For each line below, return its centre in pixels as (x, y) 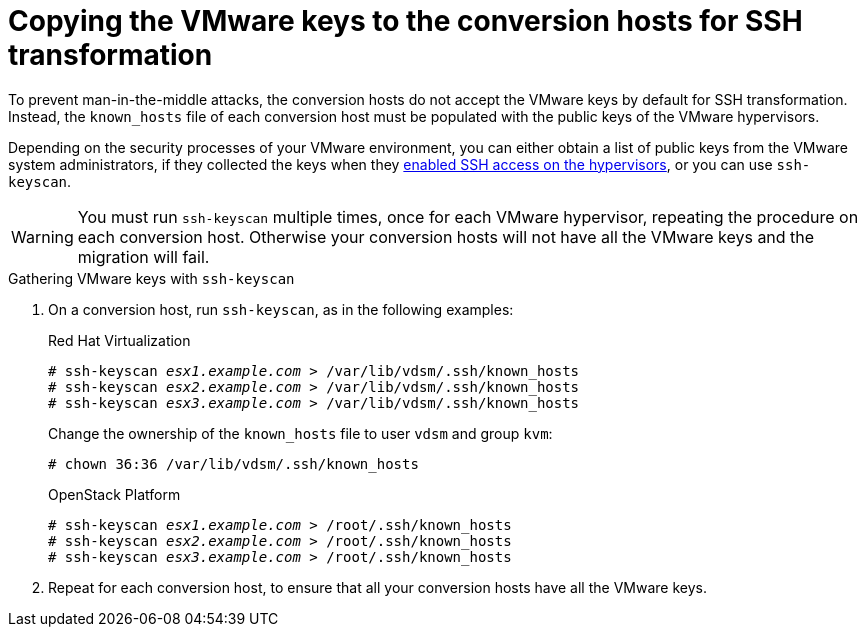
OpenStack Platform (114, 494)
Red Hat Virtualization (119, 340)
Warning (42, 236)
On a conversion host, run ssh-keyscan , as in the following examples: (281, 309)
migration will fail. (143, 256)
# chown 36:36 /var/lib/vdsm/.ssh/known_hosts (233, 463)
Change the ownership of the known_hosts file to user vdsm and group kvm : (300, 433)
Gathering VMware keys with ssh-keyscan (151, 278)
